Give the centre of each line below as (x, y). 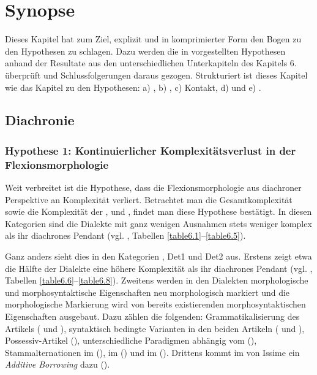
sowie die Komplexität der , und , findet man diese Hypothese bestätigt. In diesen (158, 211)
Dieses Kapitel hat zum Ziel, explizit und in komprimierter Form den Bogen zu (153, 39)
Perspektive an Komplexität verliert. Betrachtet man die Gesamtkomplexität (149, 199)
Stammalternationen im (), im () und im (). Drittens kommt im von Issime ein (152, 352)
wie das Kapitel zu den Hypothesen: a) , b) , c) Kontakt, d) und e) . (133, 87)
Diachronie (40, 120)
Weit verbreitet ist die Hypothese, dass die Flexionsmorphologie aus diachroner (153, 187)
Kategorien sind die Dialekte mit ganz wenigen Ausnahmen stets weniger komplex (158, 223)
